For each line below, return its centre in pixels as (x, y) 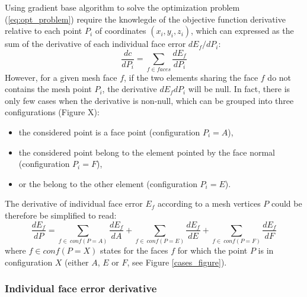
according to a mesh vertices (209, 203)
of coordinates (121, 31)
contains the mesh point (48, 89)
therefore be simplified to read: (61, 215)
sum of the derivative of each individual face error (95, 44)
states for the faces (134, 250)
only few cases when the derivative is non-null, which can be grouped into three (149, 100)
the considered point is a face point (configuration (109, 132)
